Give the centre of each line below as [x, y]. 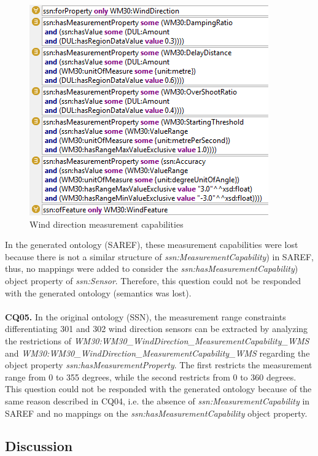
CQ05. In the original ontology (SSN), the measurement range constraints [145, 316]
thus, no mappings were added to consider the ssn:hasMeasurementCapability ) [152, 269]
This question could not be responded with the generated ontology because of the [158, 389]
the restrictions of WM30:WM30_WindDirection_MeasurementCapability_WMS [157, 340]
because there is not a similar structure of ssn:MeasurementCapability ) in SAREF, [160, 256]
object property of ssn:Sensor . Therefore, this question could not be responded [153, 280]
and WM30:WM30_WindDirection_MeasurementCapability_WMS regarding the [157, 353]
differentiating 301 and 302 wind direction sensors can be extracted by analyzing [157, 329]
